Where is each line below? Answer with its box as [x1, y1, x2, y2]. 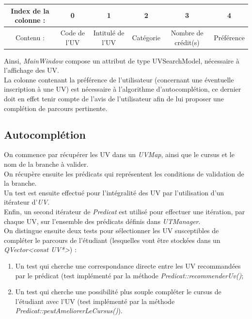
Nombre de [171, 27, 204, 37]
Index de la [11, 5, 49, 16]
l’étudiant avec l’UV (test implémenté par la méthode [15, 296, 175, 306]
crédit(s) [174, 37, 200, 47]
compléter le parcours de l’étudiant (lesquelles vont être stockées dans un [4, 235, 220, 245]
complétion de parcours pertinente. [4, 103, 108, 113]
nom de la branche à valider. [4, 159, 89, 169]
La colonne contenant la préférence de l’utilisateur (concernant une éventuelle [4, 74, 234, 84]
